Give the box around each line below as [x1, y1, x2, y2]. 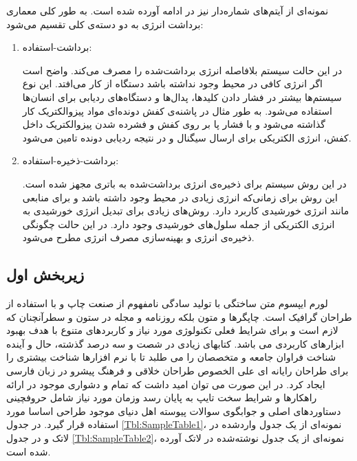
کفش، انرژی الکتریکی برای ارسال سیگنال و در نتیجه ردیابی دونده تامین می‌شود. [22, 130, 351, 144]
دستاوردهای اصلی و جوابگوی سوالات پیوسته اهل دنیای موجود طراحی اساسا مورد [6, 403, 341, 418]
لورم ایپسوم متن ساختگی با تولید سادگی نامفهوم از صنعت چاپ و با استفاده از [6, 296, 328, 311]
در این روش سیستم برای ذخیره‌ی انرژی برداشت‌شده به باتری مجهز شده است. [22, 176, 347, 190]
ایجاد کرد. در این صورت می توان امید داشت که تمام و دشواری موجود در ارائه [6, 376, 325, 391]
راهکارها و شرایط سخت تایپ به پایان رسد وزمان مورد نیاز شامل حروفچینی [6, 390, 317, 405]
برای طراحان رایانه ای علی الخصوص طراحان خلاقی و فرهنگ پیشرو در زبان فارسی [6, 363, 349, 378]
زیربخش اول [6, 264, 85, 285]
